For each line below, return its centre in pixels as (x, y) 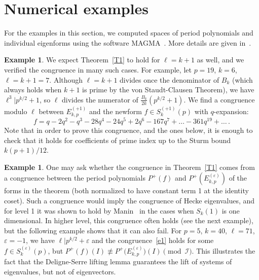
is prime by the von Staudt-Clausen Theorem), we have (168, 90)
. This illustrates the (224, 250)
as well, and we (220, 60)
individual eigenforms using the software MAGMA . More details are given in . (128, 42)
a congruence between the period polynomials (75, 178)
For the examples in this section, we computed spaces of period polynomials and (129, 33)
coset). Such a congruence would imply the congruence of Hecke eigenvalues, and (129, 200)
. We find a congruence (219, 99)
